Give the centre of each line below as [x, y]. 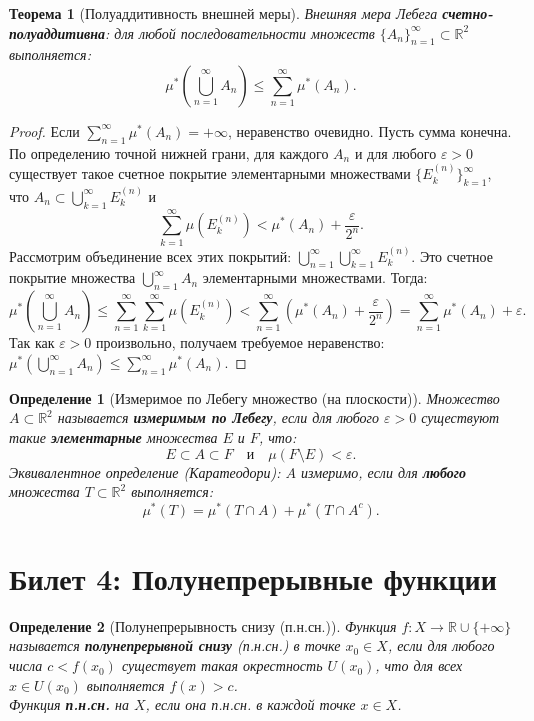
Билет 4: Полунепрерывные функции [253, 577]
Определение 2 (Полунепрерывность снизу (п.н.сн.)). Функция [203, 625]
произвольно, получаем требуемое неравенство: [240, 342]
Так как [32, 342]
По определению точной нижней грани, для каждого [169, 152]
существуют [460, 417]
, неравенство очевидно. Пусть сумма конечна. [370, 130]
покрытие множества [72, 277]
